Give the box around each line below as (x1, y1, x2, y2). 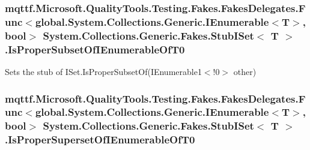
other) (233, 65, 257, 77)
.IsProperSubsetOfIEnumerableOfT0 (5, 41, 185, 56)
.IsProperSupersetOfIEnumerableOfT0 (5, 132, 195, 147)
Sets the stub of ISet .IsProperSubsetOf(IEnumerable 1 (5, 65, 202, 77)
